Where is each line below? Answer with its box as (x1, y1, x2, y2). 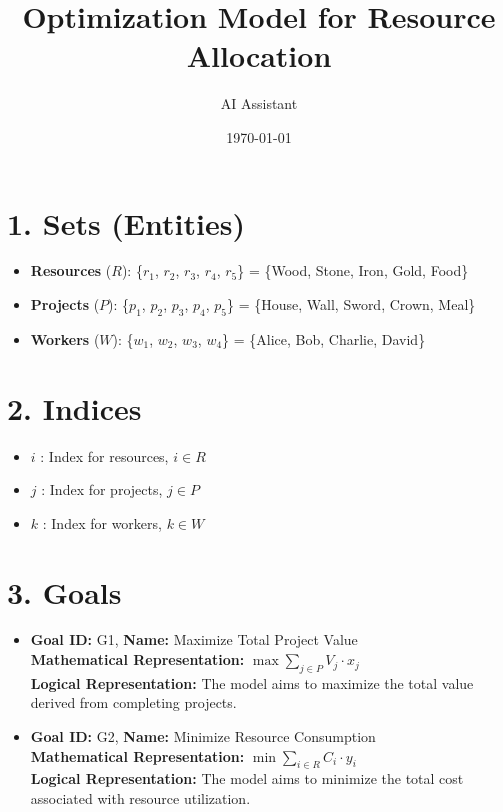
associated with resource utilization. (30, 788, 251, 809)
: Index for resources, (40, 445, 169, 466)
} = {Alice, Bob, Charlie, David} (222, 328, 426, 349)
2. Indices (7, 387, 142, 428)
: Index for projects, (41, 479, 163, 500)
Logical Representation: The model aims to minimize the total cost (30, 768, 464, 789)
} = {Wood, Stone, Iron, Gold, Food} (237, 260, 469, 281)
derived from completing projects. (30, 692, 237, 713)
